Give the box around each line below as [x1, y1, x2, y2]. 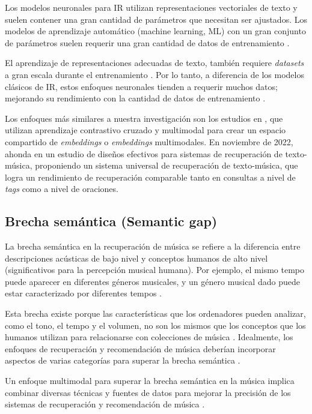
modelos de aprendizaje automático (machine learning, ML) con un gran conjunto [5, 25, 306, 37]
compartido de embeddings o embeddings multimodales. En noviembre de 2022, [5, 135, 293, 148]
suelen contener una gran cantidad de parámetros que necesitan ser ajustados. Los [5, 13, 307, 25]
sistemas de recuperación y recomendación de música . [5, 398, 205, 410]
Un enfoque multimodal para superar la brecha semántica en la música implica [5, 374, 295, 387]
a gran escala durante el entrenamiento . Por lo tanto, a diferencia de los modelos [5, 68, 304, 80]
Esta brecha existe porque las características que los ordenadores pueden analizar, [5, 307, 306, 320]
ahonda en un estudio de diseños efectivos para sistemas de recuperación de [5, 147, 283, 160]
